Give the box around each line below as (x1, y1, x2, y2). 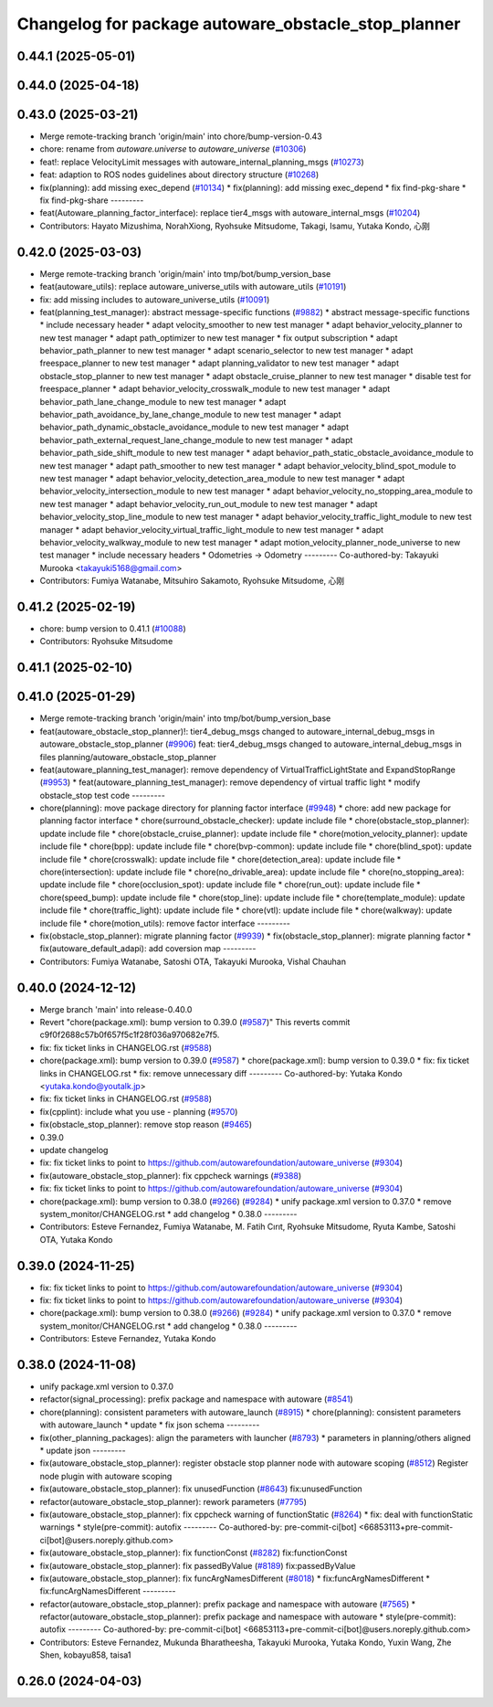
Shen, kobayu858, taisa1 (39, 1649, 131, 1660)
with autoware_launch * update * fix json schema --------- (39, 1419, 260, 1430)
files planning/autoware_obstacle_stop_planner (39, 751, 216, 762)
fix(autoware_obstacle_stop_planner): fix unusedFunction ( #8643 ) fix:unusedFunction (39, 1483, 362, 1494)
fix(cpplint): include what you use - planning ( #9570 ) (39, 1106, 238, 1117)
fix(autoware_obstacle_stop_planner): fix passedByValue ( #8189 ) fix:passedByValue (39, 1560, 356, 1571)
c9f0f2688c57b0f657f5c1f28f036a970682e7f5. (39, 1029, 220, 1041)
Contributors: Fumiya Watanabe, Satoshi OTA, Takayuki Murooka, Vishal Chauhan (39, 956, 347, 967)
